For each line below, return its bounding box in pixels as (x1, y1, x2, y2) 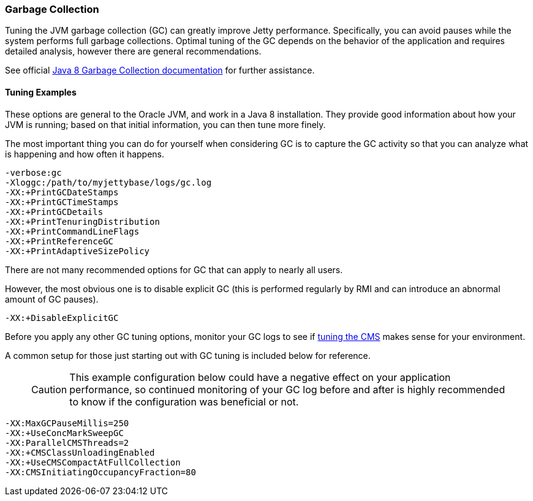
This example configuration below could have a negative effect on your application (69, 371, 451, 383)
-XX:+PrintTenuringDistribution (5, 216, 160, 227)
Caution (31, 383, 67, 396)
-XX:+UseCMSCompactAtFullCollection (5, 457, 181, 467)
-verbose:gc (5, 167, 62, 178)
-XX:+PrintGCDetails (5, 206, 104, 217)
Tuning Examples (5, 86, 77, 97)
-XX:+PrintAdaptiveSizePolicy (5, 246, 150, 256)
